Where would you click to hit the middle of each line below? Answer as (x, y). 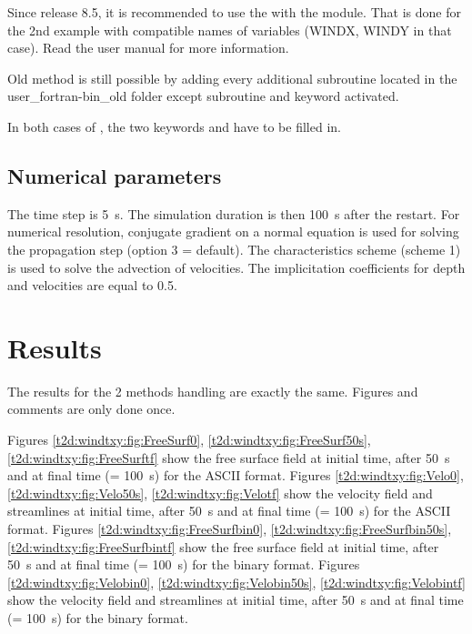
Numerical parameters (115, 175)
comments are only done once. (91, 409)
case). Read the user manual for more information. (148, 48)
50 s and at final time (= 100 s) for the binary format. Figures (184, 564)
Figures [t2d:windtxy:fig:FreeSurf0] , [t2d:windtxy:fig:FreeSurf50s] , (189, 440)
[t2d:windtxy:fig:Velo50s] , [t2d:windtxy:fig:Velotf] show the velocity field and (220, 493)
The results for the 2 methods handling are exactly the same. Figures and (213, 391)
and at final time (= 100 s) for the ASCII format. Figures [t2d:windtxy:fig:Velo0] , (236, 475)
